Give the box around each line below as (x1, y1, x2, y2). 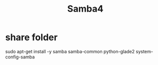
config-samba (5, 54, 35, 60)
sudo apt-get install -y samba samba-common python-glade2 (5, 48, 135, 54)
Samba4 (67, 3, 104, 15)
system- (135, 48, 153, 54)
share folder (5, 31, 58, 43)
